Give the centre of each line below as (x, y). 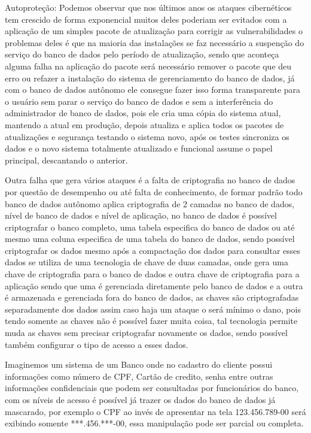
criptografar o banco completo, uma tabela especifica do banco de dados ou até (150, 227)
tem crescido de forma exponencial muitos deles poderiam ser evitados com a (146, 19)
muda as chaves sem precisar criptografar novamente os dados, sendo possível (146, 333)
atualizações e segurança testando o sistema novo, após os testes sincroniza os (147, 136)
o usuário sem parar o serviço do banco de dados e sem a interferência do (139, 101)
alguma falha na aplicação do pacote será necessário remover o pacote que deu (148, 66)
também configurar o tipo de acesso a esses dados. (97, 344)
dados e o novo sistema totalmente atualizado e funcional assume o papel (139, 148)
